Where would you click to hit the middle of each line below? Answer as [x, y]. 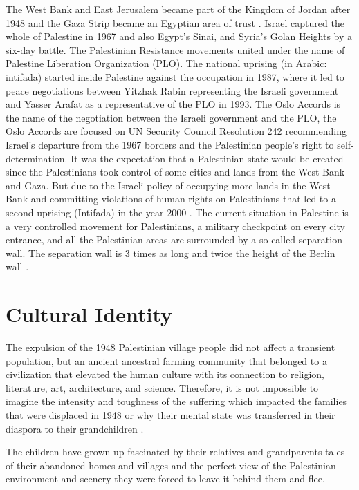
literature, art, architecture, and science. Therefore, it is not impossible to [162, 387]
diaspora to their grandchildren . [75, 428]
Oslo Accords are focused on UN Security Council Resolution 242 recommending [176, 131]
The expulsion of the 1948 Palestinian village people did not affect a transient [171, 347]
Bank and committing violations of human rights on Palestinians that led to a [171, 199]
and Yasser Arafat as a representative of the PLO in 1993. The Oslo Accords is [173, 104]
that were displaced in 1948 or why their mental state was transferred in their [171, 414]
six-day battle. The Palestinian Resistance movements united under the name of [175, 49]
